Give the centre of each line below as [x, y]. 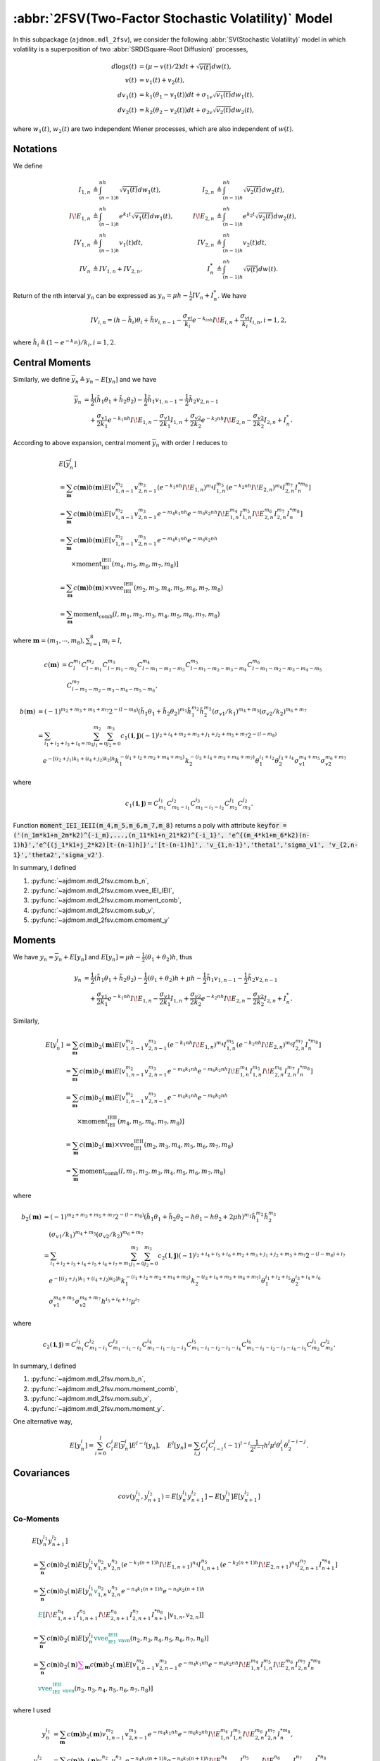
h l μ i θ [272, 1445]
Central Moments [52, 363]
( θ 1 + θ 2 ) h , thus [169, 958]
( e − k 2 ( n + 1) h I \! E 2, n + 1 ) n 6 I [260, 1565]
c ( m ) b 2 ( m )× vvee [107, 1146]
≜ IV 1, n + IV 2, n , [118, 270]
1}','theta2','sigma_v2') [58, 855]
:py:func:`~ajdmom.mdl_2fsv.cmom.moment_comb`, [106, 900]
